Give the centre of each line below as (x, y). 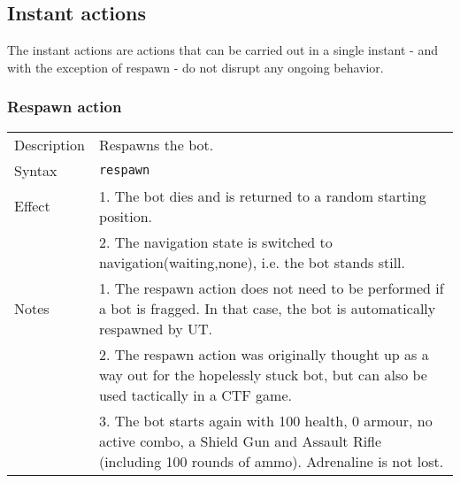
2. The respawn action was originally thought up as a (264, 354)
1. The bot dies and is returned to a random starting (262, 195)
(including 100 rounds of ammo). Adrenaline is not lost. (271, 461)
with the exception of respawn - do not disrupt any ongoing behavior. (195, 67)
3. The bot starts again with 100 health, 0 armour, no (265, 420)
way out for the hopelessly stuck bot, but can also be (263, 374)
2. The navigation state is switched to (215, 241)
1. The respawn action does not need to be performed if (271, 287)
